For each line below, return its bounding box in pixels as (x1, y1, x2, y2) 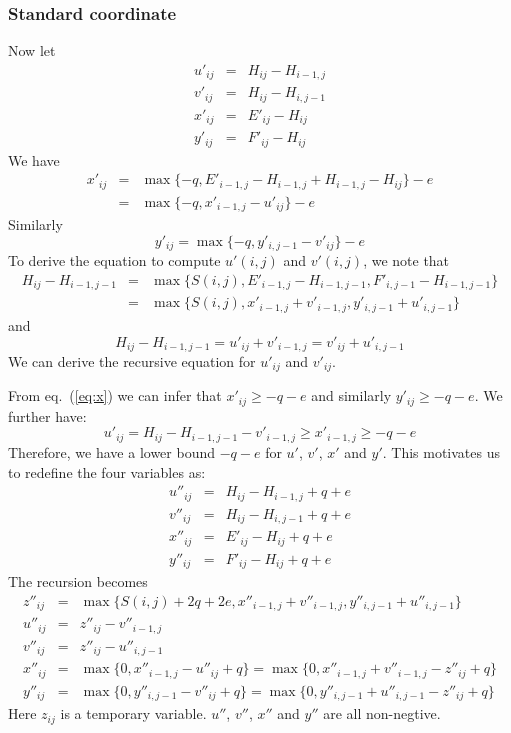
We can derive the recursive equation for (8, 350, 256, 371)
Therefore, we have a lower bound (8, 441, 215, 462)
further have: (8, 405, 87, 426)
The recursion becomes (8, 571, 148, 592)
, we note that (363, 250, 450, 271)
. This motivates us (382, 441, 501, 462)
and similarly (311, 385, 392, 406)
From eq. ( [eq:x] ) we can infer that (8, 385, 222, 406)
